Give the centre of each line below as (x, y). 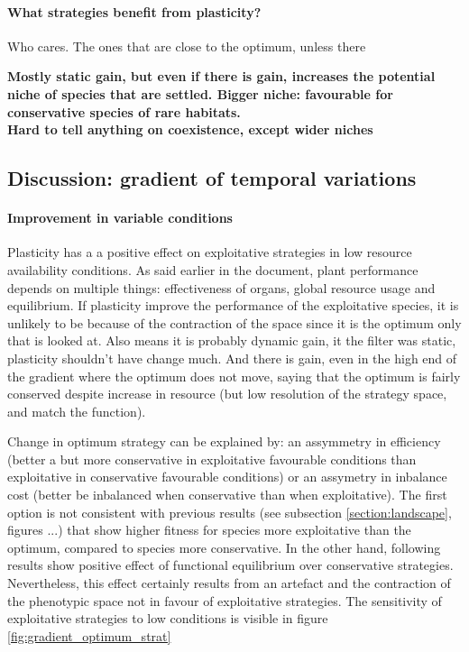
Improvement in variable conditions (120, 218)
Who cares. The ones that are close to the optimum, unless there (187, 46)
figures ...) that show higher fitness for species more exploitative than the (209, 530)
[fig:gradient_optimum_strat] (89, 635)
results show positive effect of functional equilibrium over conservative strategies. (230, 565)
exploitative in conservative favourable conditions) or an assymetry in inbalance (227, 477)
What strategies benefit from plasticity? (134, 11)
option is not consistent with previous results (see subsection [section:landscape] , (230, 512)
